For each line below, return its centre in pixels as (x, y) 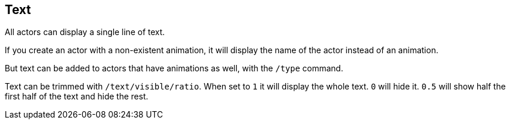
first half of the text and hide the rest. (76, 97)
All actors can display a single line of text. (85, 32)
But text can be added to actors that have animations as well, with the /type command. (174, 68)
